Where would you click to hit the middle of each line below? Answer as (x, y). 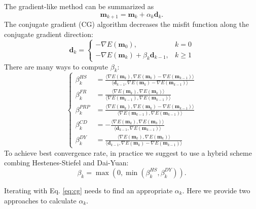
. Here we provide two (216, 190)
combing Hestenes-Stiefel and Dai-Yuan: (66, 163)
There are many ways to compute (56, 66)
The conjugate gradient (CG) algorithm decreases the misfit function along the (127, 24)
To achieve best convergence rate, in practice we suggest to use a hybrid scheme (128, 152)
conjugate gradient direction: (49, 34)
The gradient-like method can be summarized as (79, 6)
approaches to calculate (40, 200)
